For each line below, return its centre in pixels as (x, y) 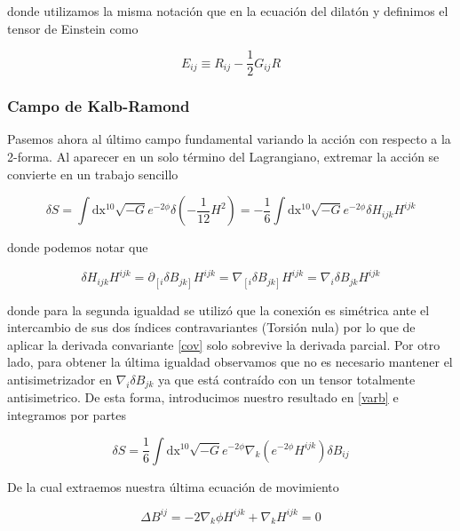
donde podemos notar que (78, 247)
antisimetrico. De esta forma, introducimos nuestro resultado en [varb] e (203, 397)
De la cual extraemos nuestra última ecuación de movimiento (173, 486)
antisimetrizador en (59, 379)
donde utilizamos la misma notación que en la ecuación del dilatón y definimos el (228, 11)
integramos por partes (67, 414)
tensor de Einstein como (73, 28)
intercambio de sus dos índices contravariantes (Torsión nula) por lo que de (211, 327)
